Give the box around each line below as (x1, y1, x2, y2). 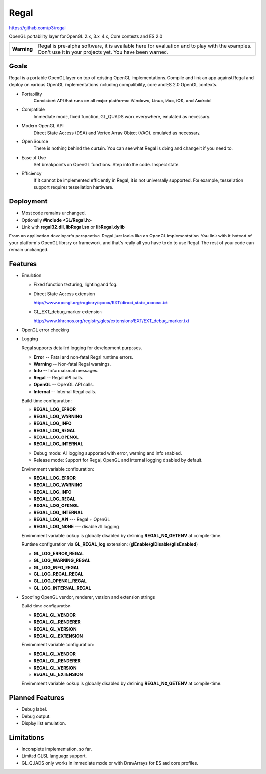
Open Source (21, 138, 49, 144)
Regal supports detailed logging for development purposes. (21, 345, 142, 351)
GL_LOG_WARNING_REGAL (33, 557, 91, 564)
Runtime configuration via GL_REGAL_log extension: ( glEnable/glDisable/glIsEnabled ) (21, 541, 198, 547)
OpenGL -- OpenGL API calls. (33, 382, 94, 388)
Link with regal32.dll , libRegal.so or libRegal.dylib (21, 224, 125, 230)
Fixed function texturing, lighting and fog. (33, 281, 118, 288)
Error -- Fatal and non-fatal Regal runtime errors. (33, 354, 133, 360)
